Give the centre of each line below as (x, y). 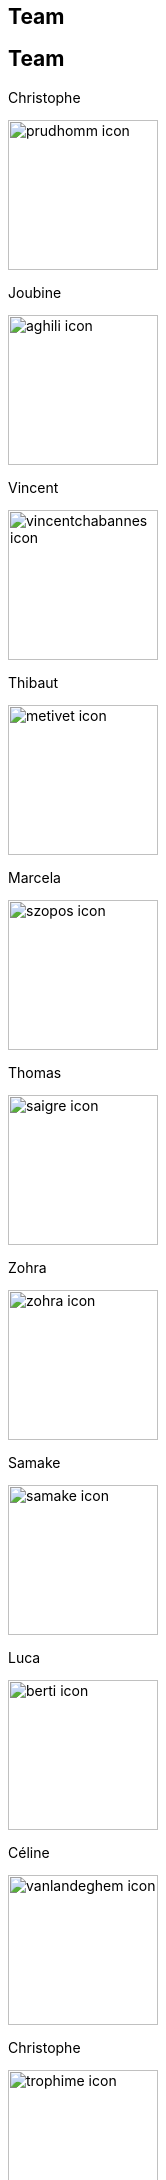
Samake (34, 1462)
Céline (29, 1852)
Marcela (34, 877)
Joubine (35, 292)
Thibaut (33, 682)
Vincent (33, 487)
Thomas (35, 1072)
